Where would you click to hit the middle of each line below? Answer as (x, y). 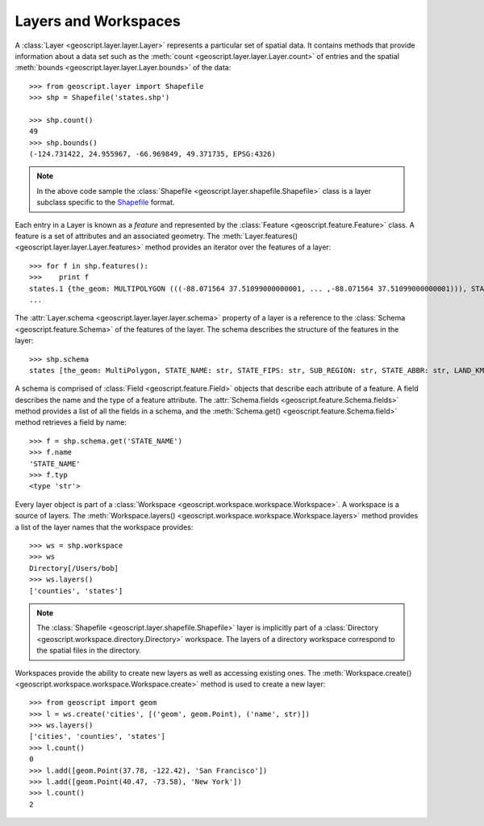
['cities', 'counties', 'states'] (97, 736)
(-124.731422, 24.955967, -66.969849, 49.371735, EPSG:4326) (152, 154)
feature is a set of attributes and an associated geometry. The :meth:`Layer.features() (156, 236)
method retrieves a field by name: (71, 422)
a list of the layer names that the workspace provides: (104, 527)
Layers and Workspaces (98, 21)
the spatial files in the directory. (89, 651)
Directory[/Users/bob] (74, 568)
